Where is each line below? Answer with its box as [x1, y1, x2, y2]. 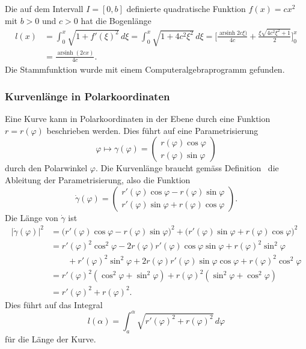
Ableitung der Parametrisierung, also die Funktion [5, 174, 191, 186]
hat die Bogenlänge [81, 14, 151, 26]
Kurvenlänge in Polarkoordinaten [5, 88, 170, 103]
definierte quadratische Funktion [126, 2, 246, 14]
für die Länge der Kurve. [5, 332, 96, 345]
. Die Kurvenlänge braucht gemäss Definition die [96, 162, 279, 174]
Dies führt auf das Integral [5, 298, 103, 311]
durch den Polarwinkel [5, 162, 88, 174]
